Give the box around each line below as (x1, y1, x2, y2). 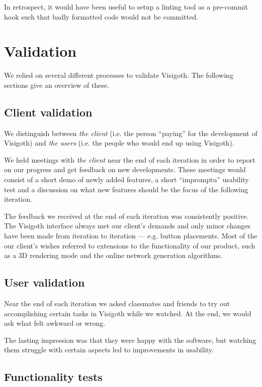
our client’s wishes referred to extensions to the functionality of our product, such (4, 240, 255, 250)
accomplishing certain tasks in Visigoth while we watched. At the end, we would (4, 308, 251, 318)
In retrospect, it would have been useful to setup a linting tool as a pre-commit (4, 2, 248, 12)
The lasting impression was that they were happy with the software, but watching (4, 334, 256, 345)
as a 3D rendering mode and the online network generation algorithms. (4, 250, 223, 261)
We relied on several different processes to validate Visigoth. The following (4, 70, 233, 80)
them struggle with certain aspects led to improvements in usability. (4, 344, 214, 355)
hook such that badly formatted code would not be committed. (4, 11, 198, 22)
